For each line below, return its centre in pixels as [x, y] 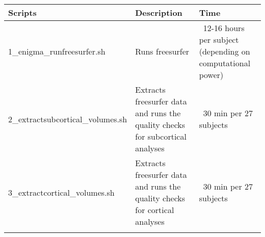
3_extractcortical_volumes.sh [61, 192]
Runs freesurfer [162, 51]
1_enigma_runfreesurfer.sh [57, 51]
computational [225, 63]
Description [159, 12]
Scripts [22, 12]
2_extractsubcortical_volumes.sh [68, 119]
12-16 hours [224, 28]
